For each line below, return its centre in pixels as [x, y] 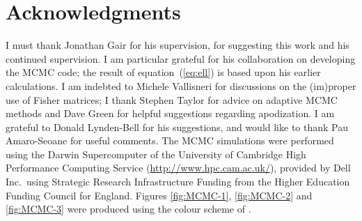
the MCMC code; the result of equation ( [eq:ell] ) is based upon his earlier [163, 72]
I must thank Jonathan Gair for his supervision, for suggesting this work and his [178, 45]
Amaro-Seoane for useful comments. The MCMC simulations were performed [170, 140]
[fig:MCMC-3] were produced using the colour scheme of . [128, 209]
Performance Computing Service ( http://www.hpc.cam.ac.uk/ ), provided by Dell [178, 168]
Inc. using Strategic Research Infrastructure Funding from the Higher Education [178, 182]
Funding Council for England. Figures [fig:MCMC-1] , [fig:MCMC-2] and [159, 195]
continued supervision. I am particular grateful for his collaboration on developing [181, 58]
